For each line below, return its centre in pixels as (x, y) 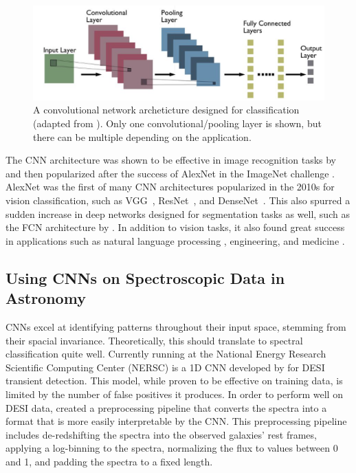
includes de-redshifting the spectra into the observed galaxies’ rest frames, (161, 434)
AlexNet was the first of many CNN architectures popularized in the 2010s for (170, 187)
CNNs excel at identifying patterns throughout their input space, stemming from (176, 327)
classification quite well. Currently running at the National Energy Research (166, 354)
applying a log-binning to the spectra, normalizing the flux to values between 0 (172, 448)
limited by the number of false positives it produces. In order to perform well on (174, 394)
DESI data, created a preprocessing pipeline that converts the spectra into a (166, 407)
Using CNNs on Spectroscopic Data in (145, 277)
